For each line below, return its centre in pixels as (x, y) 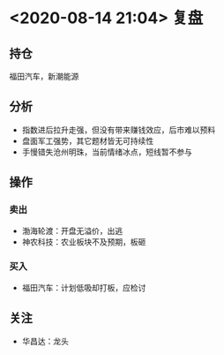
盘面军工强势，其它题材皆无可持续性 (88, 140)
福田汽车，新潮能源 (44, 76)
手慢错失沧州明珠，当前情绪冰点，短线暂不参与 (107, 152)
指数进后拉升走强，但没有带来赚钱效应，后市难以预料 (119, 130)
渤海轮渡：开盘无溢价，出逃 (72, 230)
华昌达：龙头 (45, 341)
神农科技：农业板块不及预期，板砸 (84, 242)
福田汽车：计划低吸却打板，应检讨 (84, 287)
